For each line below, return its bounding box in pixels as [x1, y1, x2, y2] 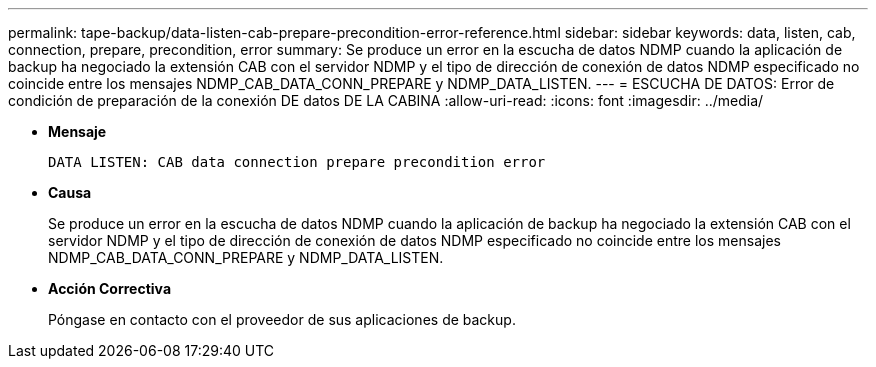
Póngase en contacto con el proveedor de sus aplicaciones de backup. [48, 311, 516, 328]
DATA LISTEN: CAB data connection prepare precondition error [48, 154, 546, 170]
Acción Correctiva [48, 280, 172, 297]
